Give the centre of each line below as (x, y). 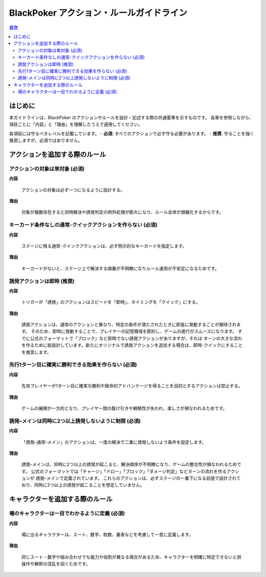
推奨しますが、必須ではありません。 (46, 140)
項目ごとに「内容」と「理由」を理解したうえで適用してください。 (76, 124)
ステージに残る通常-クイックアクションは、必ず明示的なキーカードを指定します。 (104, 246)
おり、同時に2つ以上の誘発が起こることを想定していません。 (83, 485)
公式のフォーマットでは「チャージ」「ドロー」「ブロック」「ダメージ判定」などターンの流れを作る (129, 471)
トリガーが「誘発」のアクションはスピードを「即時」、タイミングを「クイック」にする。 (111, 302)
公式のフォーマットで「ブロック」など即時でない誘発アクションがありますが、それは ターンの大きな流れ (136, 338)
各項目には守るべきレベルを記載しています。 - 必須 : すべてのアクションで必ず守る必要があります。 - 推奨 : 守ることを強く (132, 134)
